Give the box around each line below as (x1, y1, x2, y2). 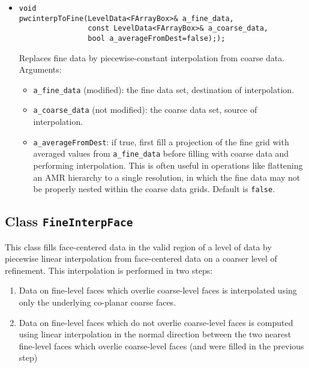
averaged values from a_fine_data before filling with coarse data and (33, 147, 289, 160)
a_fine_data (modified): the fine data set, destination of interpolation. (33, 83, 295, 95)
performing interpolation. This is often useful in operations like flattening (33, 159, 303, 172)
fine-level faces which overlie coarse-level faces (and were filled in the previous (19, 339, 304, 352)
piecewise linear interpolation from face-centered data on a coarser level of (5, 252, 277, 265)
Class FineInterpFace (5, 212, 133, 231)
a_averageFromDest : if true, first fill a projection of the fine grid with (33, 135, 289, 148)
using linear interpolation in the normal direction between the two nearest (19, 328, 292, 340)
